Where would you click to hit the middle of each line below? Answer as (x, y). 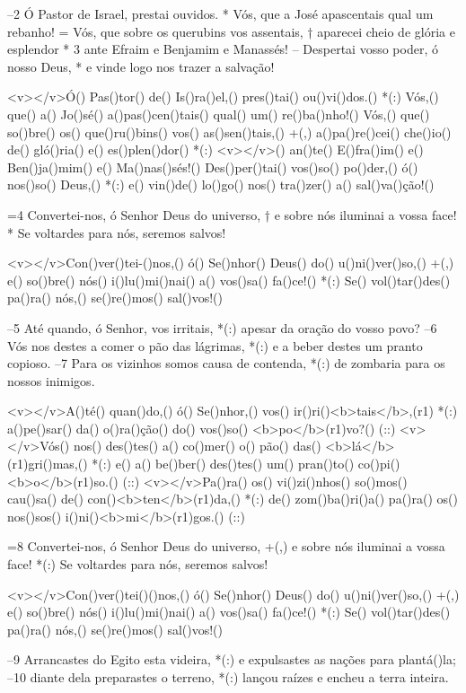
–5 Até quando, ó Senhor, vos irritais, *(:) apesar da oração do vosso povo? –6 (222, 327)
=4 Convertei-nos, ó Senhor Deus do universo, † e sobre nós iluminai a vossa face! (232, 214)
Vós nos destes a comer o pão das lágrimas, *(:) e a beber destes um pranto (215, 345)
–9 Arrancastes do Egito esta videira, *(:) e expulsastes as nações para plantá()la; (232, 659)
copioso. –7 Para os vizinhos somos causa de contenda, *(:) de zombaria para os (226, 363)
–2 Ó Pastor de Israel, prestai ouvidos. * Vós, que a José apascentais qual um (220, 13)
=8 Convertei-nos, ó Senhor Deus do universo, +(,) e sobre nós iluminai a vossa (226, 546)
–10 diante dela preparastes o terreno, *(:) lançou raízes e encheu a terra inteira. (228, 677)
